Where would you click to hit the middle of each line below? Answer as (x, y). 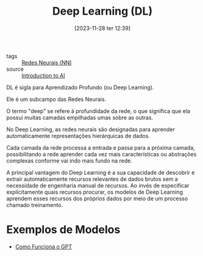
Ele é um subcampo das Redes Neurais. (56, 99)
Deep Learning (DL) (102, 11)
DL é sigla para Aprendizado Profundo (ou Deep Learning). (80, 87)
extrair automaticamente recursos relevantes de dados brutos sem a (92, 179)
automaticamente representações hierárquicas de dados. (78, 136)
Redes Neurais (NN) (47, 62)
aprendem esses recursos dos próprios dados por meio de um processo (97, 198)
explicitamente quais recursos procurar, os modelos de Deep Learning (94, 192)
